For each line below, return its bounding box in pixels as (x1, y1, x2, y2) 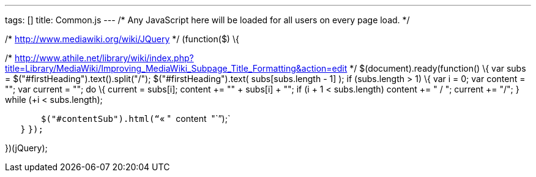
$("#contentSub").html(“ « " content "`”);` (41, 113, 231, 124)
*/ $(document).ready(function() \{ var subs (349, 63, 526, 73)
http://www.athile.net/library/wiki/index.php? (15, 53, 194, 63)
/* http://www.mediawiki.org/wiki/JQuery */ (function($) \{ (5, 34, 239, 44)
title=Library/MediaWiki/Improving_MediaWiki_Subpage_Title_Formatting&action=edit (5, 63, 348, 73)
